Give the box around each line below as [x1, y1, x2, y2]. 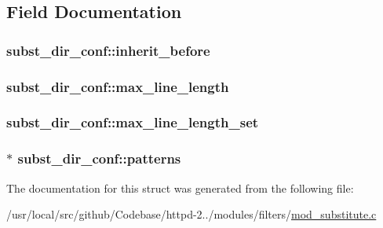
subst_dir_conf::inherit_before [6, 40, 210, 60]
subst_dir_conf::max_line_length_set [6, 112, 259, 132]
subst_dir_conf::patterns [17, 149, 181, 168]
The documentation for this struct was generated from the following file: [6, 179, 354, 196]
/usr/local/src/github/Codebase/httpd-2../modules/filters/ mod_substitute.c [6, 206, 377, 222]
